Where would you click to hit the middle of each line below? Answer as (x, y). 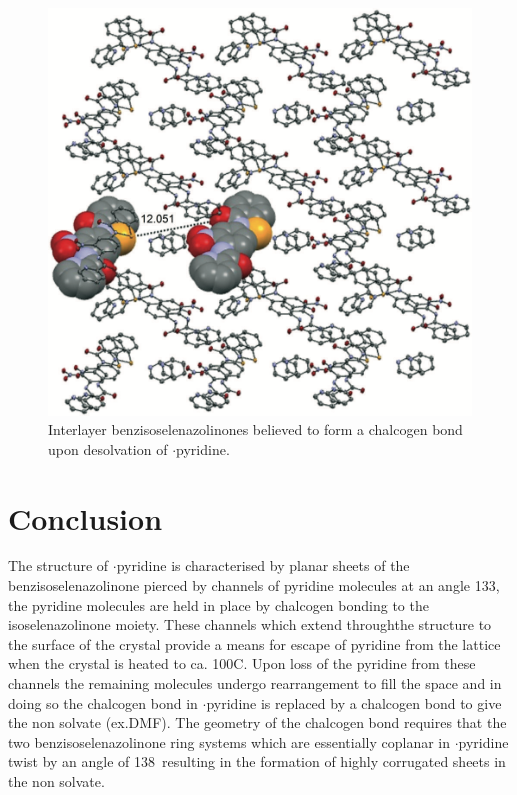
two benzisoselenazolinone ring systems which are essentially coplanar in (229, 741)
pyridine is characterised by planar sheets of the (263, 565)
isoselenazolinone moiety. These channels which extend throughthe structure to (250, 624)
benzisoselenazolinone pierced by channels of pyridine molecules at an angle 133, (254, 585)
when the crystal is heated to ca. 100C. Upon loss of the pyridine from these (242, 663)
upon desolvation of (108, 448)
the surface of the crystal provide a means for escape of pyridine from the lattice (254, 643)
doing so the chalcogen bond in (103, 702)
